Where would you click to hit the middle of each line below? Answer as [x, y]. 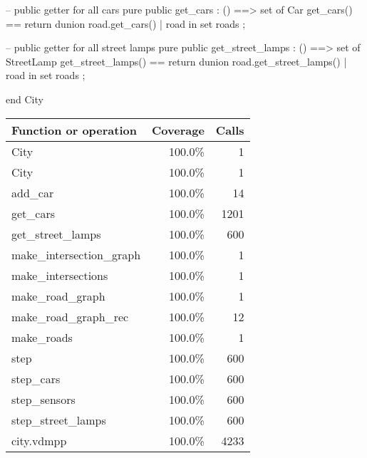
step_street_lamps [59, 420]
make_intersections [60, 275]
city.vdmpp [39, 440]
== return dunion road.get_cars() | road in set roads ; [126, 23]
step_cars [36, 378]
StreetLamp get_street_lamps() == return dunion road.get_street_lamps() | [176, 61]
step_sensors [43, 399]
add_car [33, 192]
